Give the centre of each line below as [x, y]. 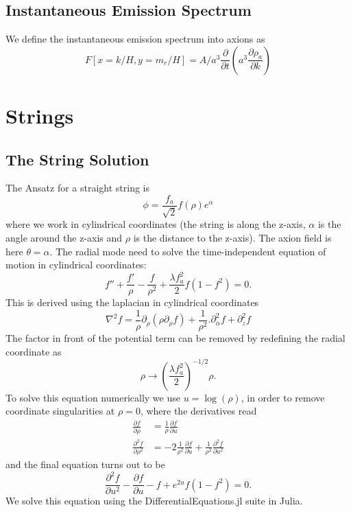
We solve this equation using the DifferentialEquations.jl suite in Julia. [154, 501]
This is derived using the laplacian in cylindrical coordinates [132, 302]
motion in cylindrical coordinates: [76, 265]
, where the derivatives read [198, 411]
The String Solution [77, 159]
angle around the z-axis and [64, 238]
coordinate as [34, 351]
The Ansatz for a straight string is [78, 188]
